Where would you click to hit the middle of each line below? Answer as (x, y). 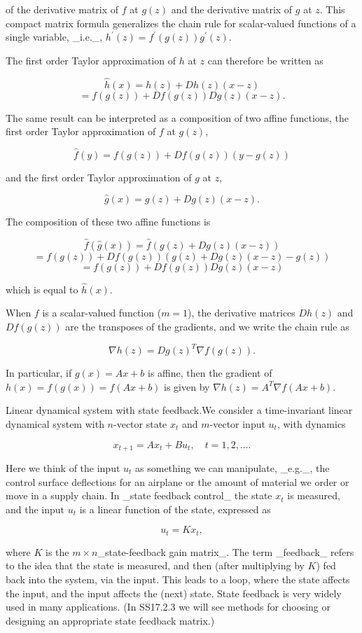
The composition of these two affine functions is (108, 221)
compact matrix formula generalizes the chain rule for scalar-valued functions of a (181, 23)
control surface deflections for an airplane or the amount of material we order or (177, 481)
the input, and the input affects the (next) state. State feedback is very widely (174, 593)
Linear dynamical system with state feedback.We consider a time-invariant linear (179, 410)
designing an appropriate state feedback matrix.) (110, 620)
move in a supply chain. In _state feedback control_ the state (139, 495)
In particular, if (39, 373)
